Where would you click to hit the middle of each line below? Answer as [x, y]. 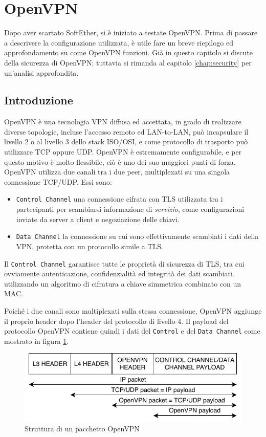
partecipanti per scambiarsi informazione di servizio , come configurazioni [130, 209]
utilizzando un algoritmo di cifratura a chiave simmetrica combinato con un [123, 283]
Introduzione [39, 100]
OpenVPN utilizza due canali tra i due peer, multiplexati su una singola [117, 172]
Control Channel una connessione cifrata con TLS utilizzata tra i [119, 199]
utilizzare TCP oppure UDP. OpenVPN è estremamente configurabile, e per [123, 152]
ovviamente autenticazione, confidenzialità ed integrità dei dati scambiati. [119, 274]
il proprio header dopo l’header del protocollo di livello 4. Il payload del [116, 321]
